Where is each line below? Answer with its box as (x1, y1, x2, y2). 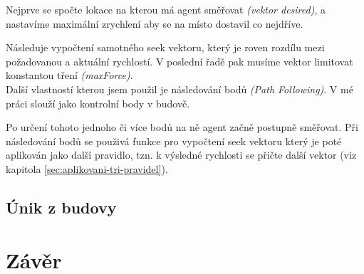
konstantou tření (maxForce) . (6, 68, 133, 83)
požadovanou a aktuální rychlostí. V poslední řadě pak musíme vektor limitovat (6, 53, 353, 68)
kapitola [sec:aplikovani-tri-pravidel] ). (6, 161, 168, 176)
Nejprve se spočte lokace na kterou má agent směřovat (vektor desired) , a (6, 2, 326, 16)
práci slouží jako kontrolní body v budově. (6, 95, 190, 110)
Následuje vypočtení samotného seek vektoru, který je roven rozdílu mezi (6, 40, 325, 55)
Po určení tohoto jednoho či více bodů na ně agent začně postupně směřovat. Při (6, 120, 358, 135)
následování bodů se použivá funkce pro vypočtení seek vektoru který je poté (6, 133, 342, 148)
